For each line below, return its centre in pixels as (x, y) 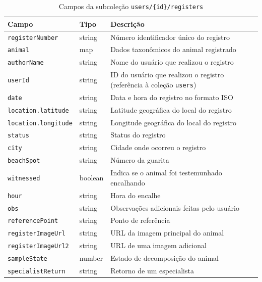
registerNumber (33, 38)
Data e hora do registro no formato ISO (172, 97)
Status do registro (138, 135)
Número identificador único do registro (170, 37)
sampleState (27, 259)
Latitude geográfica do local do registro (171, 109)
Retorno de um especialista (152, 271)
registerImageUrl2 (38, 246)
